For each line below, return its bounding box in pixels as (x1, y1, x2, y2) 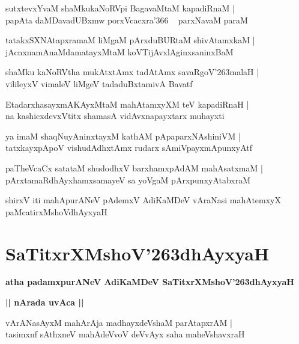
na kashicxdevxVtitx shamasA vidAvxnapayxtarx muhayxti (5, 109, 225, 122)
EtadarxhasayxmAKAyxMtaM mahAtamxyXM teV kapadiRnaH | (5, 97, 249, 110)
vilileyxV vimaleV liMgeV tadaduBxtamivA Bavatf (5, 77, 193, 90)
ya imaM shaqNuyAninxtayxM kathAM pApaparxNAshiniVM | (5, 129, 241, 142)
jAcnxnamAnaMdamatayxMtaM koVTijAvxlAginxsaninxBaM (5, 45, 234, 58)
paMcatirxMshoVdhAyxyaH (5, 205, 107, 218)
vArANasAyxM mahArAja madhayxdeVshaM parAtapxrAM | (5, 316, 232, 328)
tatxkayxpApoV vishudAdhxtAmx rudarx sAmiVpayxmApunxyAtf (5, 141, 252, 154)
